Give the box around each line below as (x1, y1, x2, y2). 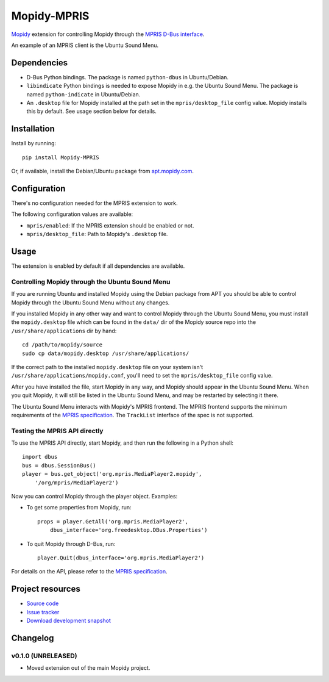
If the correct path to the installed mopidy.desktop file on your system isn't (11, 363, 203, 370)
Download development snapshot (26, 617, 111, 625)
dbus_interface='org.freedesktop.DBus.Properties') (49, 526, 208, 534)
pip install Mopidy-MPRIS (22, 154, 100, 161)
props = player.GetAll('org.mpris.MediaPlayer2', (37, 518, 189, 525)
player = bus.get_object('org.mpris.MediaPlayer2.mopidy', (22, 470, 202, 478)
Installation (11, 124, 55, 134)
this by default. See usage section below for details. (26, 107, 157, 115)
